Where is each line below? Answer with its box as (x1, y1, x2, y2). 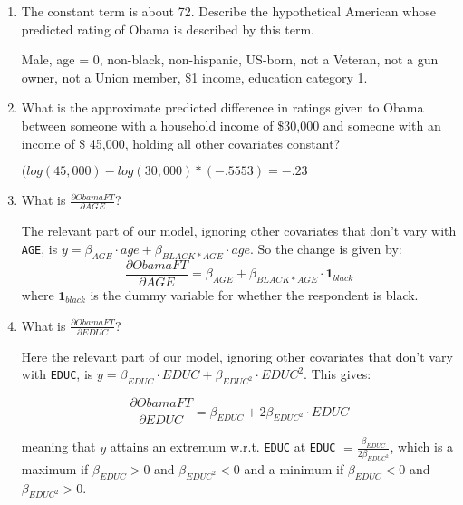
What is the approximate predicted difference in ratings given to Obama (21, 98, 424, 117)
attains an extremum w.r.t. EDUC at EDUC (110, 437, 336, 456)
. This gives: (304, 364, 371, 384)
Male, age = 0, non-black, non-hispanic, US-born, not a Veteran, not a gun (21, 50, 439, 69)
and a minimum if (244, 459, 344, 478)
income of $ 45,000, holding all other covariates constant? (21, 133, 341, 152)
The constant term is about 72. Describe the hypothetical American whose (21, 2, 436, 20)
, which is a (390, 437, 454, 456)
